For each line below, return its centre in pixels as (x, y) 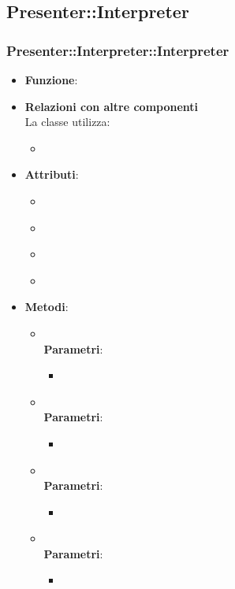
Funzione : (51, 80)
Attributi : (52, 174)
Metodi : (47, 307)
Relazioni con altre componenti (112, 106)
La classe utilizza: (67, 122)
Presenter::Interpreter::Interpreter (118, 50)
